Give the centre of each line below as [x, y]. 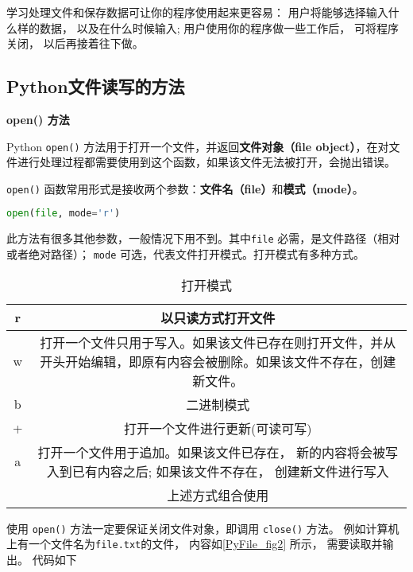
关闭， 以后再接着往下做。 [75, 43]
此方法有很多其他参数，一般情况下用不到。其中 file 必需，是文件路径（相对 [203, 238]
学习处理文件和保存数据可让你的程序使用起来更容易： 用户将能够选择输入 [197, 12]
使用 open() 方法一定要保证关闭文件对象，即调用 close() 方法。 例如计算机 [203, 528]
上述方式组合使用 [218, 495]
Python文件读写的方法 [96, 86]
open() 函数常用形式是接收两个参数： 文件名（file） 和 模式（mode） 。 [185, 188]
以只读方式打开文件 [218, 317]
